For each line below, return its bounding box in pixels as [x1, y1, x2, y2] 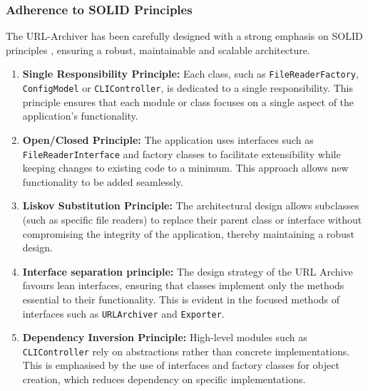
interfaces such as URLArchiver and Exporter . [22, 306, 225, 320]
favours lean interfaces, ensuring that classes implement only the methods [22, 278, 344, 293]
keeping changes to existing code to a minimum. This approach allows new [22, 160, 349, 175]
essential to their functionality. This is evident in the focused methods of [22, 291, 340, 306]
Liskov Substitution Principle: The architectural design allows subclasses [22, 198, 359, 213]
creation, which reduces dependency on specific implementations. [22, 372, 306, 386]
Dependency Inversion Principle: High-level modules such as [22, 330, 307, 345]
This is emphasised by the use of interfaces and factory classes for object [22, 358, 339, 372]
